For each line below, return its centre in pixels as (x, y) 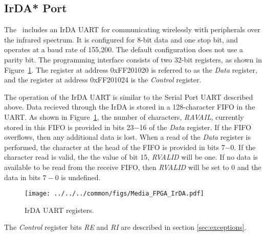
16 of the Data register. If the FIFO (195, 127)
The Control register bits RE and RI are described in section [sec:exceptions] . (125, 227)
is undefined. (81, 177)
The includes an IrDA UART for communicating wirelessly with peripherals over (132, 29)
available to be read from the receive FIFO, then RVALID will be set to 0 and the (133, 167)
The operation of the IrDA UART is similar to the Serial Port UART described (129, 96)
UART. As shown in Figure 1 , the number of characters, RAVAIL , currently (124, 116)
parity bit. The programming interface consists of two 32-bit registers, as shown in (133, 59)
